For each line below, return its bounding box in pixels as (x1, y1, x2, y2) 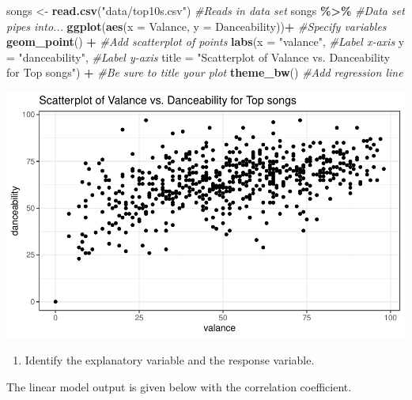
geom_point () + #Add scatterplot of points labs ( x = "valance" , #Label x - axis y (6, 33, 405, 50)
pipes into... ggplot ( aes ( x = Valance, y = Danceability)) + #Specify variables (6, 17, 387, 34)
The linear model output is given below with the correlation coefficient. (6, 378, 352, 394)
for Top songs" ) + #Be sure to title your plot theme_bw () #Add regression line (6, 64, 403, 81)
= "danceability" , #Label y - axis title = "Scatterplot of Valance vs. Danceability (6, 48, 391, 65)
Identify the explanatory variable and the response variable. (25, 352, 315, 368)
